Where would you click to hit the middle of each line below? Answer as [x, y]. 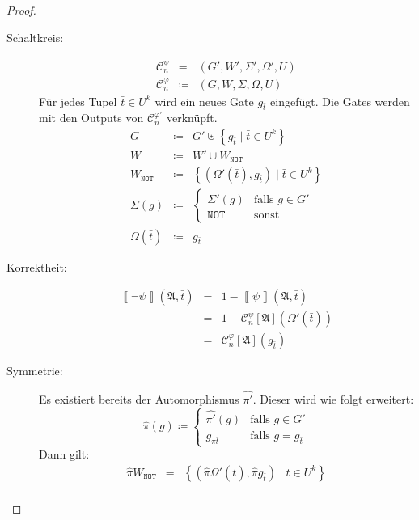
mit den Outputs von [91, 118]
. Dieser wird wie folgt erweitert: [333, 399]
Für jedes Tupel [78, 101]
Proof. [21, 10]
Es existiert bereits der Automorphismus [139, 399]
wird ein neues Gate [204, 101]
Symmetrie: [35, 371]
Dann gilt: [64, 454]
